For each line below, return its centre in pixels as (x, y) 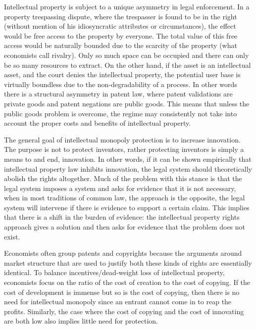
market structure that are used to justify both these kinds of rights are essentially (128, 262)
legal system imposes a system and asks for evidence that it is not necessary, (120, 188)
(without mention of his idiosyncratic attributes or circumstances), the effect (120, 26)
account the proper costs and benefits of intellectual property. (98, 123)
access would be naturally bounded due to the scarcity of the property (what (121, 45)
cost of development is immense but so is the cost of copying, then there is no (122, 292)
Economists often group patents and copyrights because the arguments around (123, 253)
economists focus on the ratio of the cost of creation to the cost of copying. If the (127, 282)
